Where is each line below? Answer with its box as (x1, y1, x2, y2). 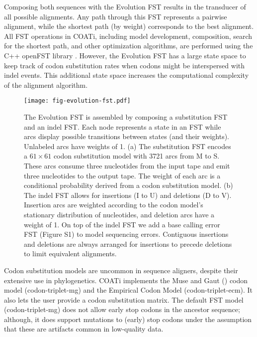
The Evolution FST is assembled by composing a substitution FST (24, 112, 228, 122)
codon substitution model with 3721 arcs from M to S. (53, 151, 220, 161)
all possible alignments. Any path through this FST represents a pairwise (4, 11, 227, 21)
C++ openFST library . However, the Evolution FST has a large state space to (4, 50, 246, 60)
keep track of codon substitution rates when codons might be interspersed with (4, 60, 245, 70)
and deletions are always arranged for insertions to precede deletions (24, 238, 232, 249)
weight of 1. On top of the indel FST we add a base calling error (24, 219, 220, 229)
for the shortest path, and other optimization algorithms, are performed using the (4, 40, 253, 51)
